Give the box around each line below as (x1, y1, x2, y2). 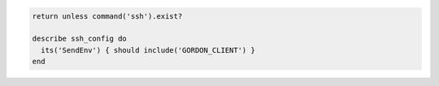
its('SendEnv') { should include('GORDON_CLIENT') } (41, 45, 255, 54)
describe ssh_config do (32, 34, 128, 44)
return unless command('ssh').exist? (32, 11, 183, 20)
